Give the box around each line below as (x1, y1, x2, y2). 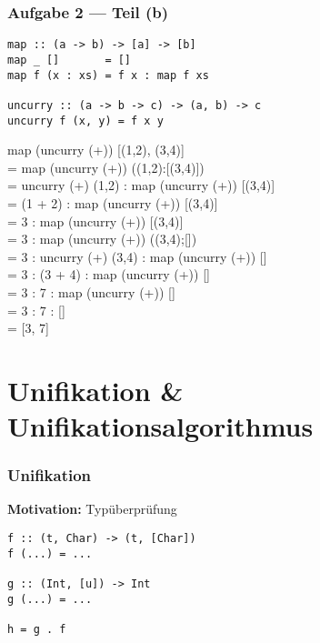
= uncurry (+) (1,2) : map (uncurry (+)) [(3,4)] (7, 176, 275, 195)
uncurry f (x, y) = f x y (7, 114, 164, 127)
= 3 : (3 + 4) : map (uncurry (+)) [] (7, 265, 210, 284)
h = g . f (7, 623, 66, 636)
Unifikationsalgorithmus (7, 407, 314, 445)
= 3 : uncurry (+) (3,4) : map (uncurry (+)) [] (7, 246, 267, 266)
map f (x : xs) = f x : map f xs (7, 68, 209, 82)
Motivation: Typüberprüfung (7, 499, 177, 518)
